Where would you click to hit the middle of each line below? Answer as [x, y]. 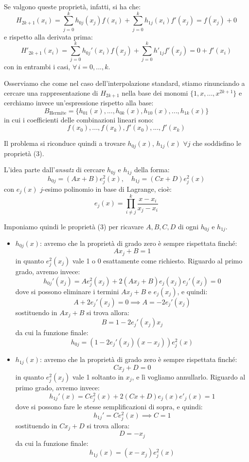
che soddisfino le [217, 143]
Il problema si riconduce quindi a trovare [65, 143]
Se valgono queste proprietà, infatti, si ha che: [72, 6]
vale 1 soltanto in [98, 376]
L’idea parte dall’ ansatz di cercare [54, 170]
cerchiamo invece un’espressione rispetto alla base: [79, 103]
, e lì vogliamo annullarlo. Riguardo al [189, 376]
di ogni [188, 226]
